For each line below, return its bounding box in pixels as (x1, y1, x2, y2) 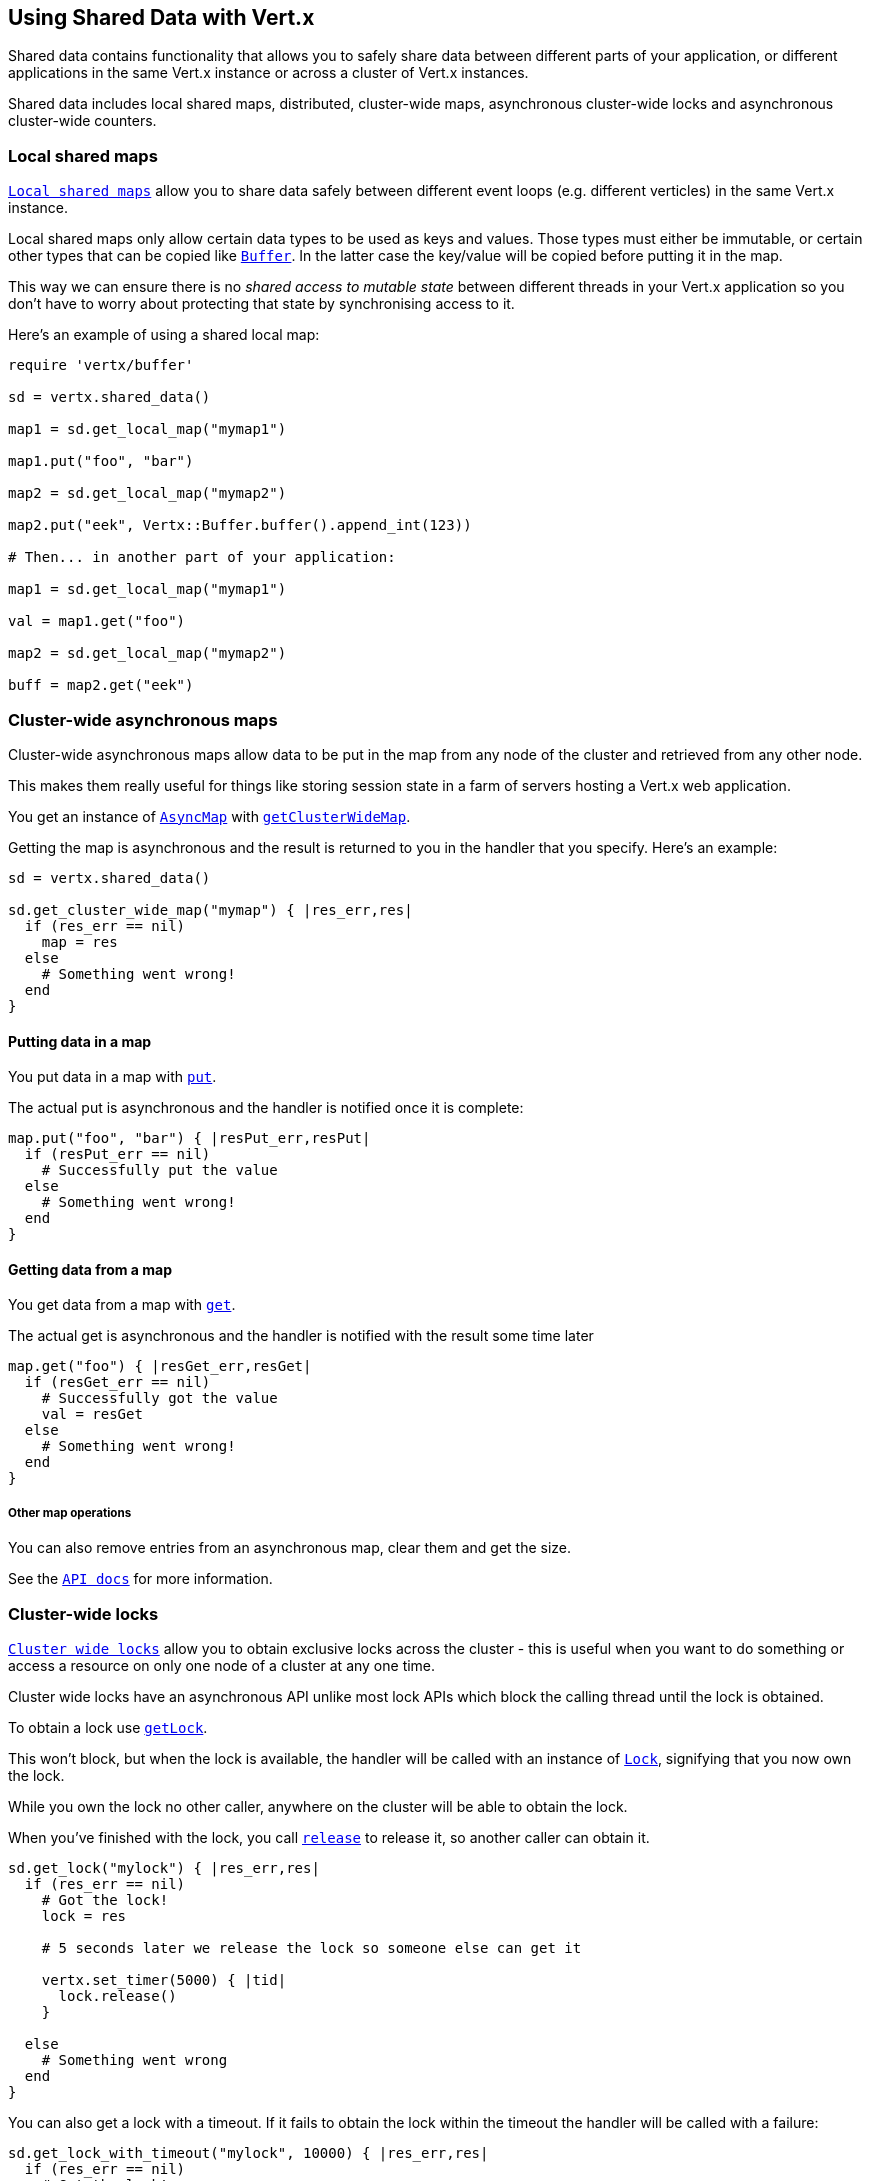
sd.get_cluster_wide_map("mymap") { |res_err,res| (8, 901, 413, 918)
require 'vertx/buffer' (8, 357, 194, 374)
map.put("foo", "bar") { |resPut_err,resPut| (8, 1130, 371, 1147)
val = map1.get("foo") (8, 613, 186, 630)
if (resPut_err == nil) (24, 1146, 211, 1163)
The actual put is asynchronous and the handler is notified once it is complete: (8, 1099, 524, 1117)
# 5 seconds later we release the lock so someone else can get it (41, 1939, 582, 1956)
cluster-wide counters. (8, 112, 157, 130)
